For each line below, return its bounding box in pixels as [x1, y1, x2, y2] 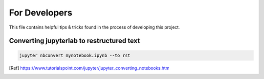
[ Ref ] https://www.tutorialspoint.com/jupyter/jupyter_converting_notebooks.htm [9, 65, 170, 71]
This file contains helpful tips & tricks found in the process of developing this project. [9, 24, 180, 30]
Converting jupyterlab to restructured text [9, 37, 140, 45]
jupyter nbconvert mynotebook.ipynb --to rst [19, 52, 131, 58]
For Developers [9, 7, 73, 18]
